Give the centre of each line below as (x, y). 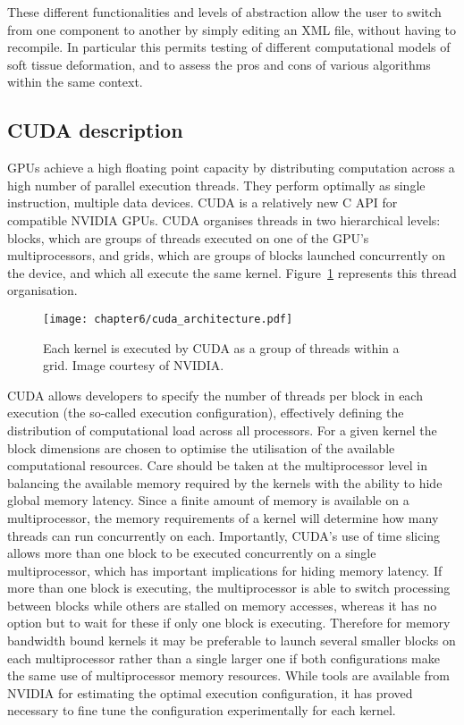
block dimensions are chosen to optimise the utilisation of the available (201, 447)
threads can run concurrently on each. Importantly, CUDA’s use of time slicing (224, 535)
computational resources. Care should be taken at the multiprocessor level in (217, 465)
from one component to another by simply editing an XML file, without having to (232, 29)
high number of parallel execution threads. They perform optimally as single (216, 185)
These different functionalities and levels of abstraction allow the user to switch (224, 12)
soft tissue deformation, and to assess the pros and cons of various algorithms (219, 64)
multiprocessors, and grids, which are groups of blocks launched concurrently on (226, 255)
